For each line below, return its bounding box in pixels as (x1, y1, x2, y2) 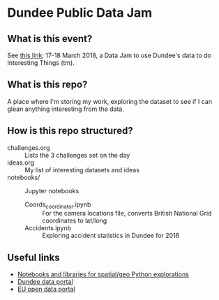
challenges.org (7, 143, 50, 151)
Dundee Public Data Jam (7, 5, 153, 21)
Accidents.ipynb (24, 224, 72, 232)
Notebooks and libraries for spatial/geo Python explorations (17, 270, 190, 278)
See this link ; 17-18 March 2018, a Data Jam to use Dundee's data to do (7, 51, 211, 59)
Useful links (7, 251, 61, 263)
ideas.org (7, 158, 35, 167)
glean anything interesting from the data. (7, 105, 124, 113)
